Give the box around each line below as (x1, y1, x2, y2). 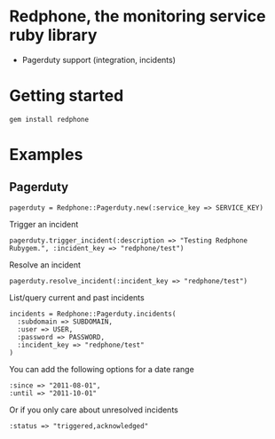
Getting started (9, 86, 124, 106)
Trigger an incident (9, 219, 79, 229)
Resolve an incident (9, 259, 82, 270)
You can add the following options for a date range (9, 363, 195, 374)
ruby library (9, 25, 98, 45)
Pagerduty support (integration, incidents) (21, 54, 176, 65)
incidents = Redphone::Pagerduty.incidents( (9, 309, 177, 318)
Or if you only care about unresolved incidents (9, 404, 179, 415)
